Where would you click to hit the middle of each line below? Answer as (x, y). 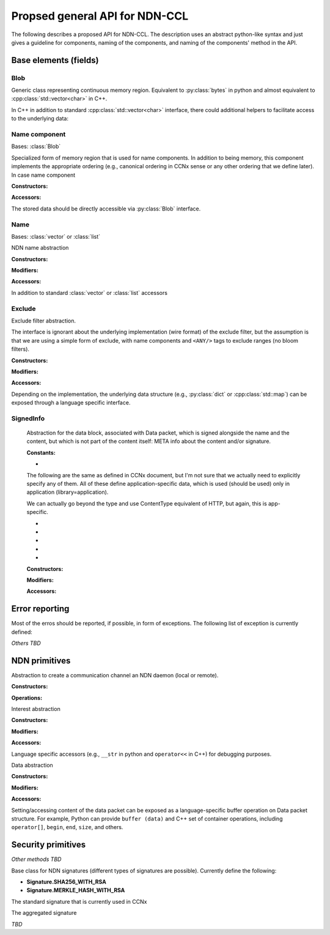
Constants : (41, 452)
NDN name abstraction (40, 248)
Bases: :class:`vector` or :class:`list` (56, 236)
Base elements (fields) (55, 60)
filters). (20, 349)
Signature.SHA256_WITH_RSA (66, 882)
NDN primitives (41, 661)
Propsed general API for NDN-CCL (100, 16)
